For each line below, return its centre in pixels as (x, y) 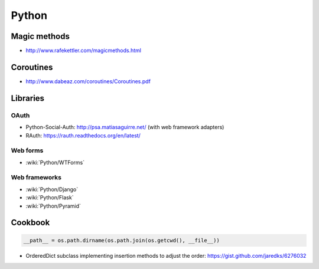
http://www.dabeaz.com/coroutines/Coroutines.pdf (88, 81)
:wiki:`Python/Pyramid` (53, 206)
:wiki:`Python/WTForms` (55, 162)
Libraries (27, 98)
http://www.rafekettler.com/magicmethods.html (84, 51)
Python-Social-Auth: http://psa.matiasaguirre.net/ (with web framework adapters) (125, 127)
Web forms (27, 150)
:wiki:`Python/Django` (52, 189)
